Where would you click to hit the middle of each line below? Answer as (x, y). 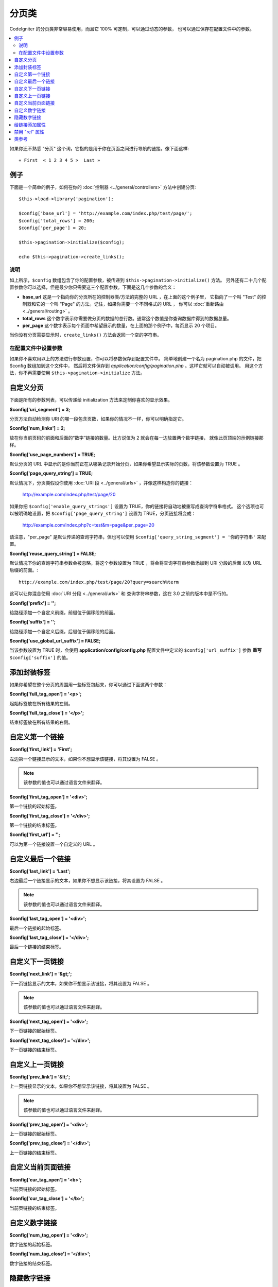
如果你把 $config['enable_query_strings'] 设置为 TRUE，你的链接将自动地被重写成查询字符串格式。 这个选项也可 (137, 506)
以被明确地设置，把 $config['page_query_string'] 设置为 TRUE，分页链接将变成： (103, 513)
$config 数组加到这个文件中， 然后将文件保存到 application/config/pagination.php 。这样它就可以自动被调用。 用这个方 (136, 366)
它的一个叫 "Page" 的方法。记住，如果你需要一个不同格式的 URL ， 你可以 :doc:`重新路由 (130, 304)
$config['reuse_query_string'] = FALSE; (53, 553)
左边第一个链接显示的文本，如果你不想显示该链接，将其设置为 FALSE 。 (85, 759)
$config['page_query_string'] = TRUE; (51, 473)
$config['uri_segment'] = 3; (40, 409)
